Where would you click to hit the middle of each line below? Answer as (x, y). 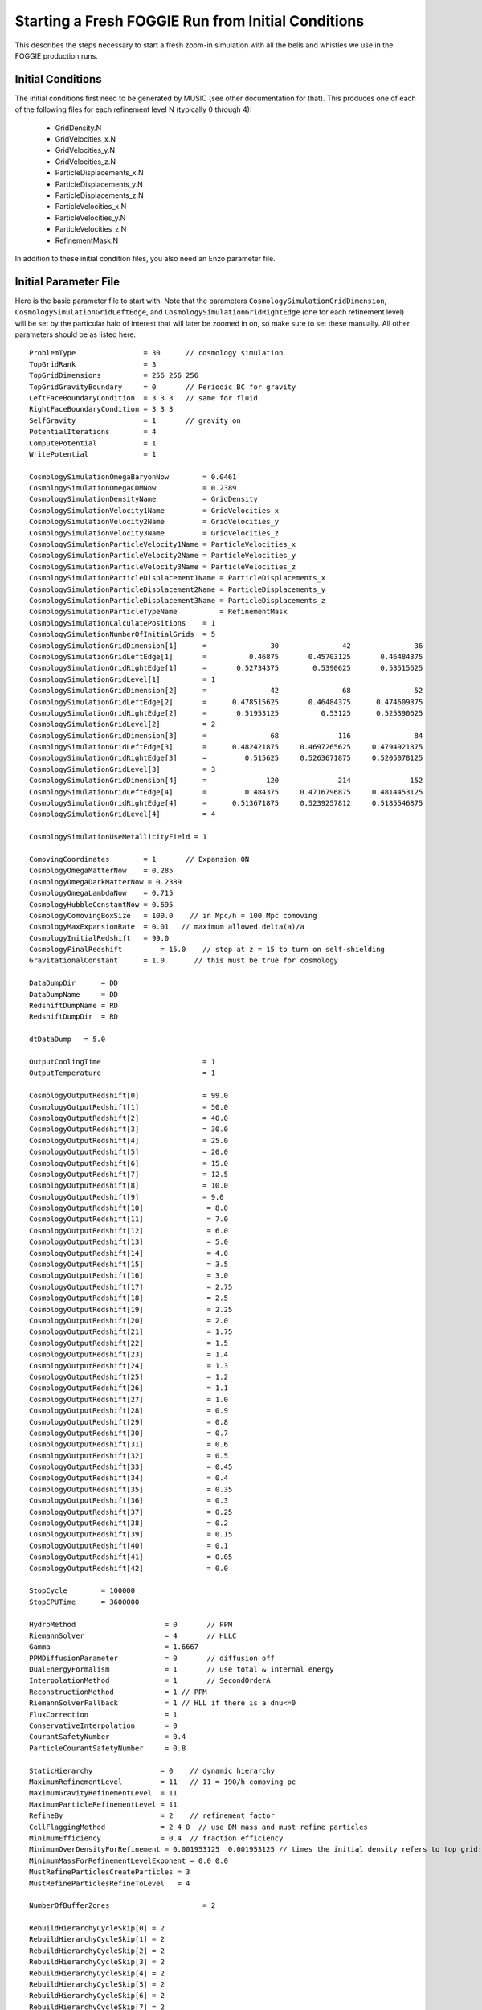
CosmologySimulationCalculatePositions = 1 (123, 623)
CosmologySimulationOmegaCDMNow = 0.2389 (133, 488)
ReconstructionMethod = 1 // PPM (118, 1692)
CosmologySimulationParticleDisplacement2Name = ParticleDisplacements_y (178, 589)
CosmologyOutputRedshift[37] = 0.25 (131, 1512)
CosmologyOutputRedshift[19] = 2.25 (131, 1309)
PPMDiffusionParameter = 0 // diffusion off (152, 1658)
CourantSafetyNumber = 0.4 (108, 1737)
